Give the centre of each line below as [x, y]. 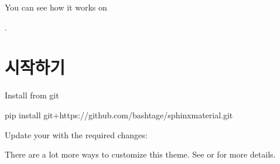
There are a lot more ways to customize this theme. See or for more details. [140, 154]
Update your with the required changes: [76, 134]
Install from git [32, 95]
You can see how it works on [56, 7]
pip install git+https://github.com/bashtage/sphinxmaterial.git [119, 115]
